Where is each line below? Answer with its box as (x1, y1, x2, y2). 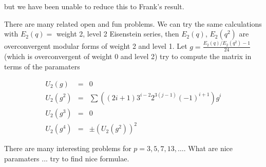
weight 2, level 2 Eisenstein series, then (56, 28, 179, 39)
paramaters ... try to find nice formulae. (4, 153, 129, 163)
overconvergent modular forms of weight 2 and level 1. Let (4, 41, 187, 51)
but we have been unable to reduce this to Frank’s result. (4, 1, 184, 11)
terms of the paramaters (4, 61, 80, 71)
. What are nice (183, 143, 233, 154)
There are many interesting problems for (4, 143, 131, 154)
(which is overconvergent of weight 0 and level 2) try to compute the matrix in (4, 51, 252, 62)
